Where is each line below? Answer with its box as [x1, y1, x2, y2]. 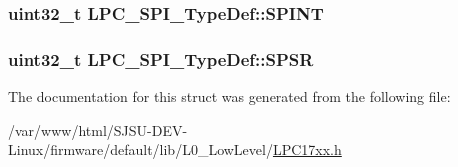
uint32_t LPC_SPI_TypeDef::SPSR [8, 46, 314, 71]
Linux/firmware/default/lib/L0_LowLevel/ [8, 139, 273, 160]
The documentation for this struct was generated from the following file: [8, 86, 451, 107]
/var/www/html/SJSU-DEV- [8, 119, 188, 140]
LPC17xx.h [272, 139, 342, 160]
